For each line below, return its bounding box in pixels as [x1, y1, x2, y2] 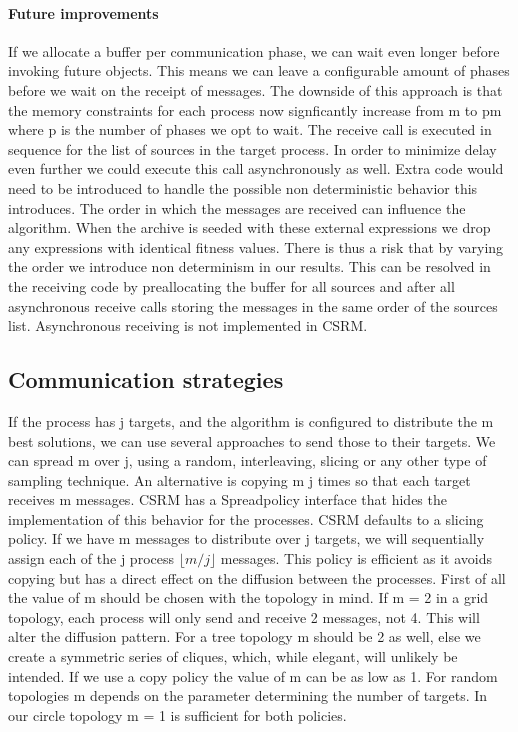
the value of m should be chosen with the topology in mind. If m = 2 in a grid [8, 587, 489, 608]
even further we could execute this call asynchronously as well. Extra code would [8, 158, 504, 179]
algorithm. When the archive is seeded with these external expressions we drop [8, 217, 491, 238]
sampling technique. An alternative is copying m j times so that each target [8, 469, 471, 490]
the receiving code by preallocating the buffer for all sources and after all [8, 275, 455, 296]
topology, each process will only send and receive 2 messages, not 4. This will [8, 606, 480, 627]
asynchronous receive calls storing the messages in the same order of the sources [8, 295, 498, 316]
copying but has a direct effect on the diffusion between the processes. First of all [8, 567, 506, 588]
